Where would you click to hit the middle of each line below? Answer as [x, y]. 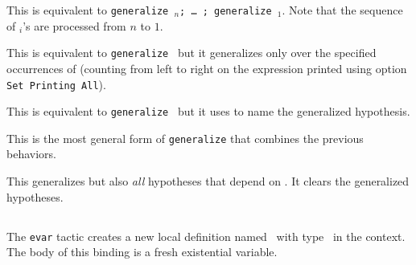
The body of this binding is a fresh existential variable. [142, 252]
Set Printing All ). [56, 84]
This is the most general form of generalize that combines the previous [185, 138]
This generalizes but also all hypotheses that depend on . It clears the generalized [208, 181]
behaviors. [31, 154]
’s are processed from [74, 25]
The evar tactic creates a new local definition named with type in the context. [206, 236]
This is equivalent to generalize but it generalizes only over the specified [192, 53]
